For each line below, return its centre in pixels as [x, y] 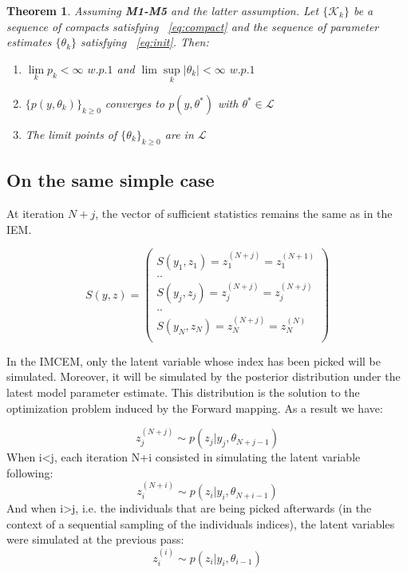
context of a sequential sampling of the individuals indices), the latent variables [201, 523]
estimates [29, 42]
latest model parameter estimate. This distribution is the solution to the [183, 392]
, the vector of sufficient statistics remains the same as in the [244, 213]
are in [179, 134]
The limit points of [71, 134]
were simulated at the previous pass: [95, 539]
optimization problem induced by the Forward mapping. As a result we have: [195, 408]
